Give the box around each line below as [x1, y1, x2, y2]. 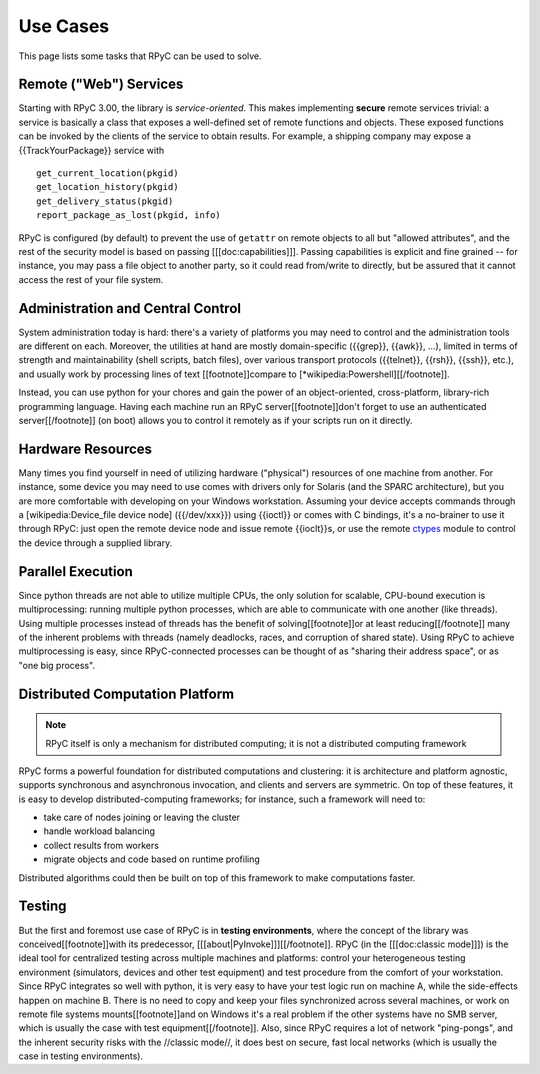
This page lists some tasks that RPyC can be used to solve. [18, 50, 262, 62]
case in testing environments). [18, 1050, 144, 1062]
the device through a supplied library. [18, 536, 173, 549]
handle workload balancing [43, 825, 155, 837]
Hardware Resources [18, 440, 153, 457]
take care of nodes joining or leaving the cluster [43, 811, 240, 824]
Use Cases [18, 15, 110, 37]
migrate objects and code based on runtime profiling [43, 853, 260, 865]
